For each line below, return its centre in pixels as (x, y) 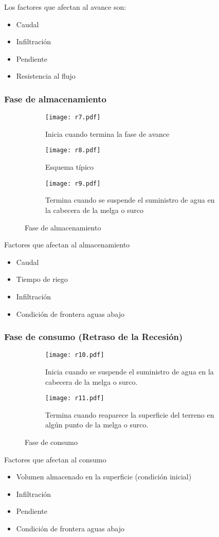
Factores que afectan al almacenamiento (67, 245)
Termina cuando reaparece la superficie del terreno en (130, 414)
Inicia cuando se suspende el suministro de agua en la (130, 371)
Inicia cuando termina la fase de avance (107, 133)
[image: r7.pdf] (73, 118)
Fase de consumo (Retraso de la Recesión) (94, 337)
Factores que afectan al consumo (55, 459)
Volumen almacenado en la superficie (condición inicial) (104, 477)
